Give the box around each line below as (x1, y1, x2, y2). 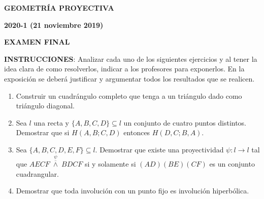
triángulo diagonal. (16, 100, 75, 111)
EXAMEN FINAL (4, 36, 70, 47)
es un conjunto (209, 158, 255, 169)
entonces (123, 127, 150, 138)
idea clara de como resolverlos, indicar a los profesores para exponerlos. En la (4, 63, 245, 74)
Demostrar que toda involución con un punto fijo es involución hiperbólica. (16, 185, 249, 196)
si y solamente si (85, 158, 136, 169)
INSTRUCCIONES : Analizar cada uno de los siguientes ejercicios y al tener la (4, 53, 257, 64)
